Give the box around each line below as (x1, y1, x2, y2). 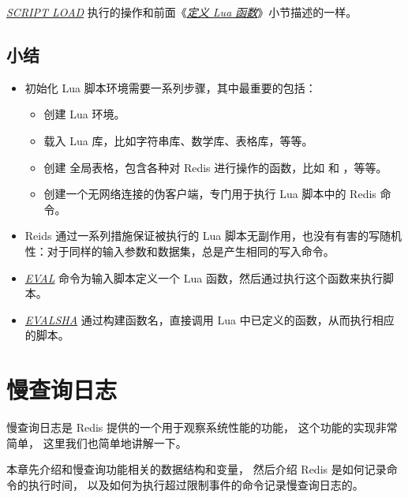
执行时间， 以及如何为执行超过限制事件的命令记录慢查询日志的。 (28, 476, 364, 492)
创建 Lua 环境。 (43, 106, 125, 122)
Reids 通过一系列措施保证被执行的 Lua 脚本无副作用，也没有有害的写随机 (24, 227, 402, 244)
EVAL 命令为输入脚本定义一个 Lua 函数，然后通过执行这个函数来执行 (24, 269, 383, 286)
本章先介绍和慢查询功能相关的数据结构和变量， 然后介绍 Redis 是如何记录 (6, 461, 387, 477)
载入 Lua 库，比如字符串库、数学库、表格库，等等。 (43, 132, 313, 148)
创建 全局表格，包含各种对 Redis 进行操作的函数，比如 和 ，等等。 (43, 159, 387, 175)
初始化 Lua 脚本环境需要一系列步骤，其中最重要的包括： (24, 79, 316, 95)
